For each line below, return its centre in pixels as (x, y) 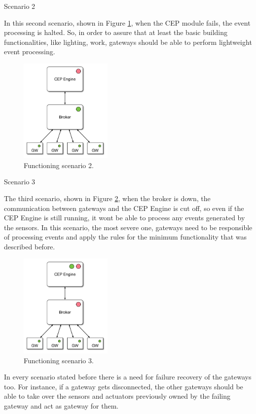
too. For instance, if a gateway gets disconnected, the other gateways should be (124, 386)
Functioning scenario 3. (59, 360)
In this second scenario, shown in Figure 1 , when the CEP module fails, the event (127, 22)
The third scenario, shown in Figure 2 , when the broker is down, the (107, 198)
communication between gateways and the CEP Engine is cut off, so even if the (124, 208)
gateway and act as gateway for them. (61, 405)
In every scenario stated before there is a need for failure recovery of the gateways (128, 377)
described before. (30, 247)
